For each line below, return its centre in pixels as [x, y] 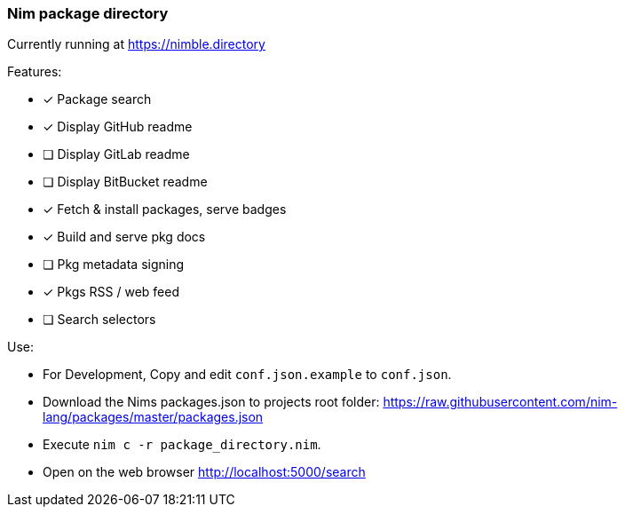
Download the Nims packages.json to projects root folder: [211, 402]
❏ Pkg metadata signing [114, 265]
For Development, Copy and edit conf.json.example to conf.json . [247, 375]
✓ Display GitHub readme [118, 127]
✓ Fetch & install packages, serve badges [165, 210]
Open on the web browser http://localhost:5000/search [204, 472]
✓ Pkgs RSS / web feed [111, 292]
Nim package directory [88, 13]
